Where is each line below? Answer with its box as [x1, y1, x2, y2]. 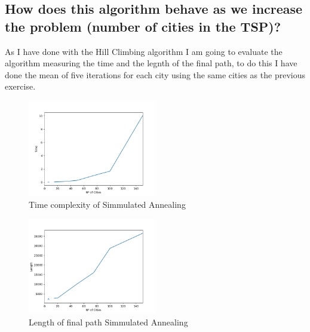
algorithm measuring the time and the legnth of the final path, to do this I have [5, 57, 297, 69]
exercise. [5, 80, 36, 93]
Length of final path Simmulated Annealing [29, 315, 188, 328]
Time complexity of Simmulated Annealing [29, 198, 186, 210]
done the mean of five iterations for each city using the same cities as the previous [5, 68, 305, 81]
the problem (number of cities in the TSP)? [5, 17, 281, 35]
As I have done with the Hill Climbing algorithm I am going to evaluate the [5, 45, 283, 57]
